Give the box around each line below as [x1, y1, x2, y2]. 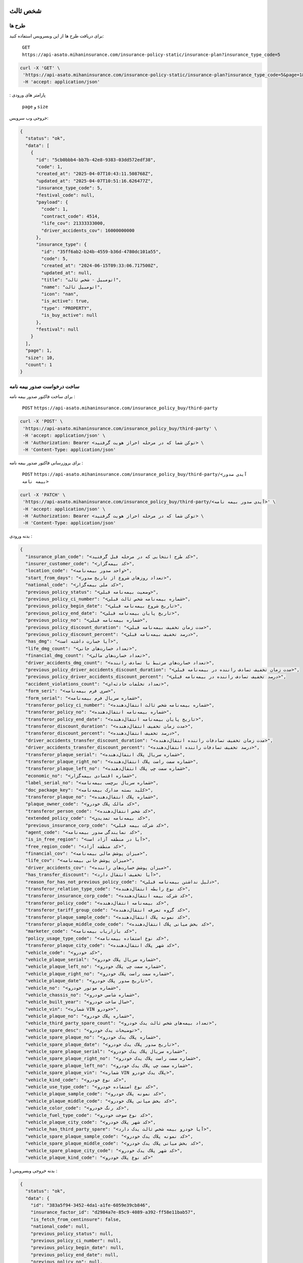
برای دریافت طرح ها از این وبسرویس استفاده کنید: [9, 33, 104, 39]
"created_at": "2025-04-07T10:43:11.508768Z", [36, 171, 154, 177]
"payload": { [36, 199, 68, 205]
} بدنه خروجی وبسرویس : [9, 1168, 58, 1174]
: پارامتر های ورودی [9, 92, 46, 98]
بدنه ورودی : [9, 533, 33, 539]
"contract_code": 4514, [41, 213, 100, 219]
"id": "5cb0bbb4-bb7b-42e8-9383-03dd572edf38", [36, 157, 156, 163]
